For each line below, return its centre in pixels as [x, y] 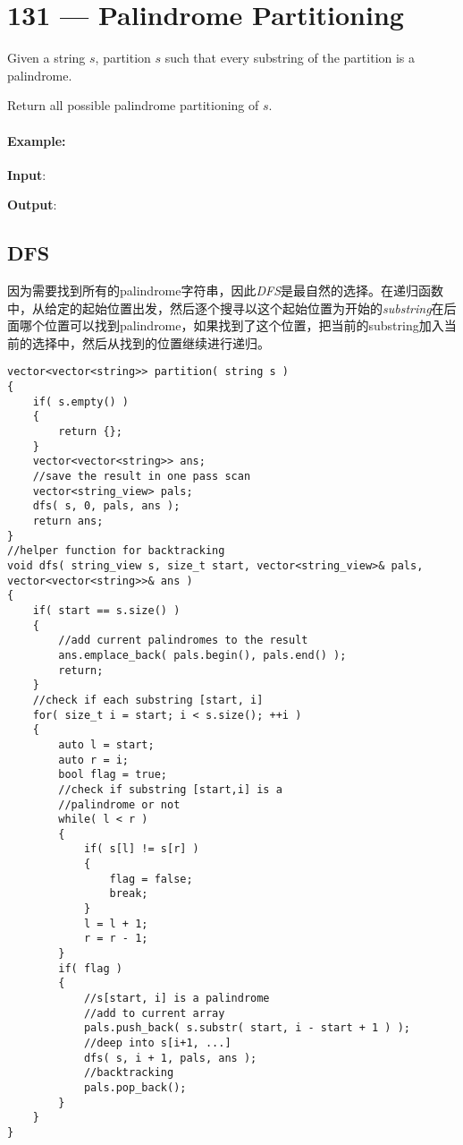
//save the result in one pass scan [142, 477]
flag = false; [151, 879]
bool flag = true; [113, 775]
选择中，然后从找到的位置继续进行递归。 [151, 342]
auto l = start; [106, 744]
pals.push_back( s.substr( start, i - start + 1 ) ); [247, 1028]
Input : [27, 174]
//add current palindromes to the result [183, 641]
